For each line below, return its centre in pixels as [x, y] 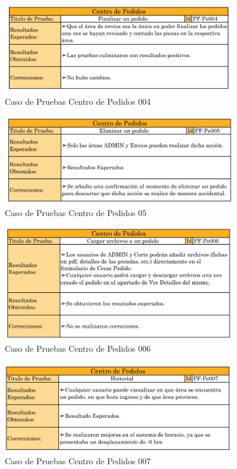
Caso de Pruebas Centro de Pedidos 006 [78, 348]
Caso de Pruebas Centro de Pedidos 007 [78, 461]
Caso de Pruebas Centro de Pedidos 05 [76, 212]
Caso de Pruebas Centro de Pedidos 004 [78, 101]
